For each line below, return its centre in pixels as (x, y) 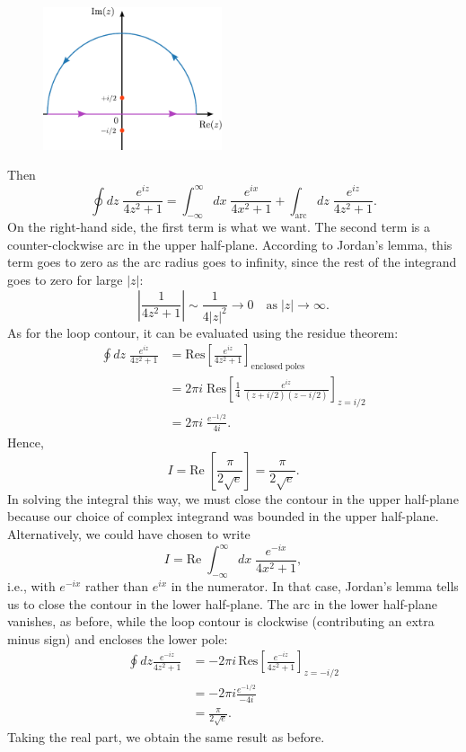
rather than (117, 585)
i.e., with (31, 585)
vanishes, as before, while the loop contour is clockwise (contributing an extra (221, 621)
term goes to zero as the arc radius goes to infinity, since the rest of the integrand (232, 262)
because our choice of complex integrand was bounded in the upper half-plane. (223, 516)
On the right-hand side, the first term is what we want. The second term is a (219, 227)
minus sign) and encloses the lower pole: (118, 638)
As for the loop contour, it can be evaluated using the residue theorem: (203, 332)
